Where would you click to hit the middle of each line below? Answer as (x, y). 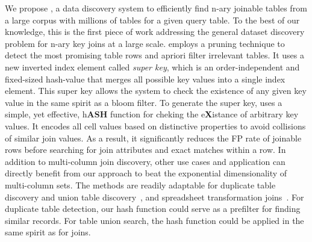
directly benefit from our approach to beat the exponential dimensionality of (146, 173)
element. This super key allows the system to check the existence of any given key (156, 91)
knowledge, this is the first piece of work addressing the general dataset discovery (155, 32)
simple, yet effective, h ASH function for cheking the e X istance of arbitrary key (152, 114)
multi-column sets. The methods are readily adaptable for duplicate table (140, 185)
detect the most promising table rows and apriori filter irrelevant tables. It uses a (154, 55)
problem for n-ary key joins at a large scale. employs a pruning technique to (145, 43)
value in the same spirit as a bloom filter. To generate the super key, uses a (144, 102)
